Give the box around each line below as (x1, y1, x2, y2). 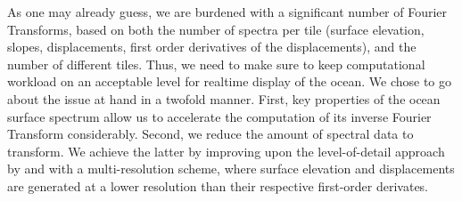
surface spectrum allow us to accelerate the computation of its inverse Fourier (7, 107, 432, 125)
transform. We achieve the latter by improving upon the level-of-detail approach (7, 141, 445, 160)
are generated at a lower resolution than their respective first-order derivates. (7, 176, 429, 195)
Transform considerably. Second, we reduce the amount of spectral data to (7, 125, 414, 143)
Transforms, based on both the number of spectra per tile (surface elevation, (7, 20, 425, 38)
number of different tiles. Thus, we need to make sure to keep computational (7, 54, 425, 73)
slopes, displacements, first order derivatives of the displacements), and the (7, 37, 417, 56)
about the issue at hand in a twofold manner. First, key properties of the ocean (7, 89, 441, 108)
